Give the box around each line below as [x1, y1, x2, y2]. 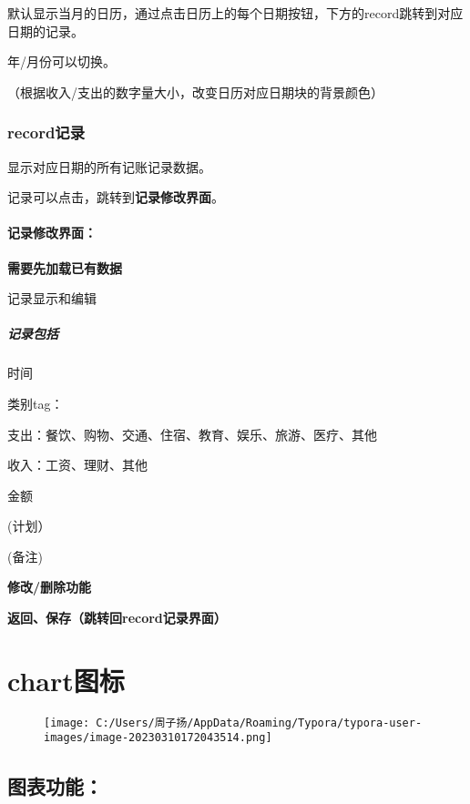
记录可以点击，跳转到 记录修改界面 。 [7, 188, 224, 207]
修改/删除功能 [7, 577, 92, 596]
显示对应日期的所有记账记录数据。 [7, 157, 211, 176]
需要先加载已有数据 [7, 258, 122, 277]
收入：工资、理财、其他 [7, 455, 148, 474]
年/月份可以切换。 [7, 52, 116, 71]
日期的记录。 [7, 21, 84, 40]
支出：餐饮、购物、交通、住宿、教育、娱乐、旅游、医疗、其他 [7, 424, 377, 443]
